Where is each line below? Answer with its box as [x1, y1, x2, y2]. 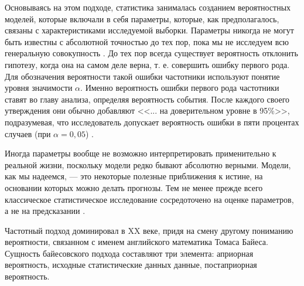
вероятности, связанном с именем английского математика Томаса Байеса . [5, 236, 268, 248]
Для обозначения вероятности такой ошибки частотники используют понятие [5, 70, 280, 82]
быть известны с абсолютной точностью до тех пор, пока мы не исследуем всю [5, 35, 289, 47]
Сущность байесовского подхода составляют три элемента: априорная [5, 247, 254, 259]
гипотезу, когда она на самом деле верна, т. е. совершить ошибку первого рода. [5, 58, 290, 70]
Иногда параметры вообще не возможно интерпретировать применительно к [5, 147, 276, 159]
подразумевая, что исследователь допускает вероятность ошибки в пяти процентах [5, 115, 299, 128]
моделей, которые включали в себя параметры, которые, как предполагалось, [5, 12, 279, 25]
